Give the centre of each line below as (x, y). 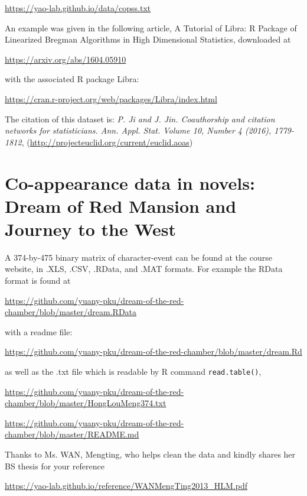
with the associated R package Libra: (72, 79)
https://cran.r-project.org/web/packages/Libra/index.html (111, 98)
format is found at (38, 281)
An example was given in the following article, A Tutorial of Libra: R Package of (151, 27)
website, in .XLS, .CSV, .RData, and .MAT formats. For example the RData (144, 269)
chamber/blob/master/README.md (72, 434)
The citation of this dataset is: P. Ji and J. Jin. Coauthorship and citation (140, 119)
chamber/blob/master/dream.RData (71, 312)
